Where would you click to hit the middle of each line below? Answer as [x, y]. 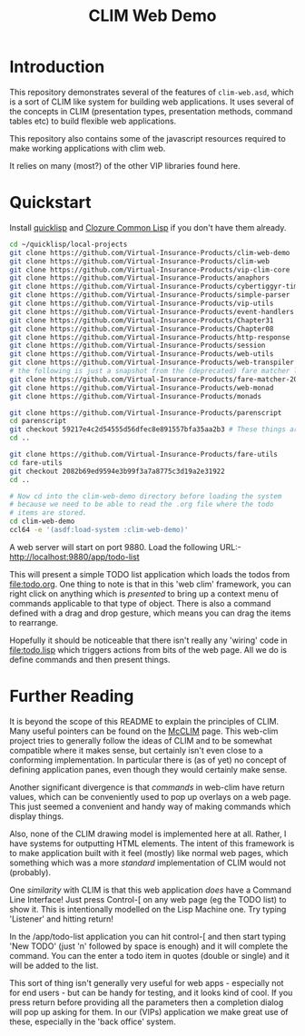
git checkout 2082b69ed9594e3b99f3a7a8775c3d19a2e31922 [117, 471]
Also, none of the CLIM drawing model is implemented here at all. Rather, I [148, 834]
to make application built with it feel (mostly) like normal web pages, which [149, 853]
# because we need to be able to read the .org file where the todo [142, 505]
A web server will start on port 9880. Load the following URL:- [126, 547]
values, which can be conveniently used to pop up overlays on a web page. [150, 796]
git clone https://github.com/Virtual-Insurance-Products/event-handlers [152, 311]
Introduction [57, 67]
